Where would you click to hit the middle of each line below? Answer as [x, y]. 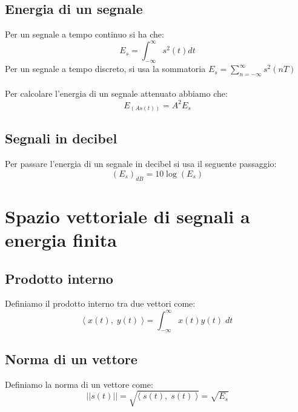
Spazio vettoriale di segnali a [127, 216]
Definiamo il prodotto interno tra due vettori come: [100, 303]
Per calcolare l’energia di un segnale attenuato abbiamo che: [116, 93]
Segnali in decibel [61, 138]
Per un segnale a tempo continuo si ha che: [84, 34]
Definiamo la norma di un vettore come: [79, 384]
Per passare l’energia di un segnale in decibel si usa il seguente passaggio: [141, 164]
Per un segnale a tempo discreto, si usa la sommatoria [105, 69]
